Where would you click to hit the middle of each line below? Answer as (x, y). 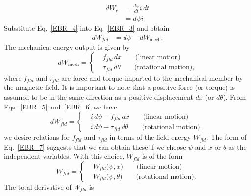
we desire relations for (37, 137)
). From (234, 97)
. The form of (226, 137)
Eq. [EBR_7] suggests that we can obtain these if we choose (95, 146)
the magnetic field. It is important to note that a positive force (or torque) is (119, 87)
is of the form (162, 156)
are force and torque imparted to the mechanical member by (152, 77)
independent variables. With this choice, (64, 156)
